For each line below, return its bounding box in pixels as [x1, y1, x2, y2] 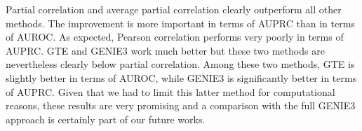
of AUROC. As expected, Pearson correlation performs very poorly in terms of [6, 29, 344, 44]
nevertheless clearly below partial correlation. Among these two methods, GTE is [6, 57, 355, 71]
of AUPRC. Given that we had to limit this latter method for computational [6, 84, 335, 99]
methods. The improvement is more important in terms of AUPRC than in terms [6, 15, 355, 30]
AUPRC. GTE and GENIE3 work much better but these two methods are [6, 43, 325, 57]
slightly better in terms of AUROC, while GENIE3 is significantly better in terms [6, 70, 357, 85]
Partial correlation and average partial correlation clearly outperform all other [6, 2, 342, 16]
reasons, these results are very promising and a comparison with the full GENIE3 [6, 98, 356, 113]
